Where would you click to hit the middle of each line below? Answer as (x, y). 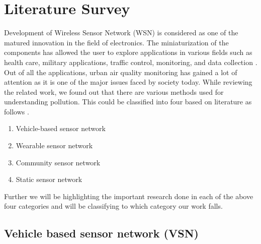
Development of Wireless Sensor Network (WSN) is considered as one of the (121, 33)
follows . (17, 111)
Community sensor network (58, 162)
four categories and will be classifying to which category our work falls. (113, 206)
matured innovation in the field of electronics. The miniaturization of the (116, 42)
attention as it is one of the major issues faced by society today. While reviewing (128, 82)
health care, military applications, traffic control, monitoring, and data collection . (131, 62)
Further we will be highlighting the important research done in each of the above (129, 196)
